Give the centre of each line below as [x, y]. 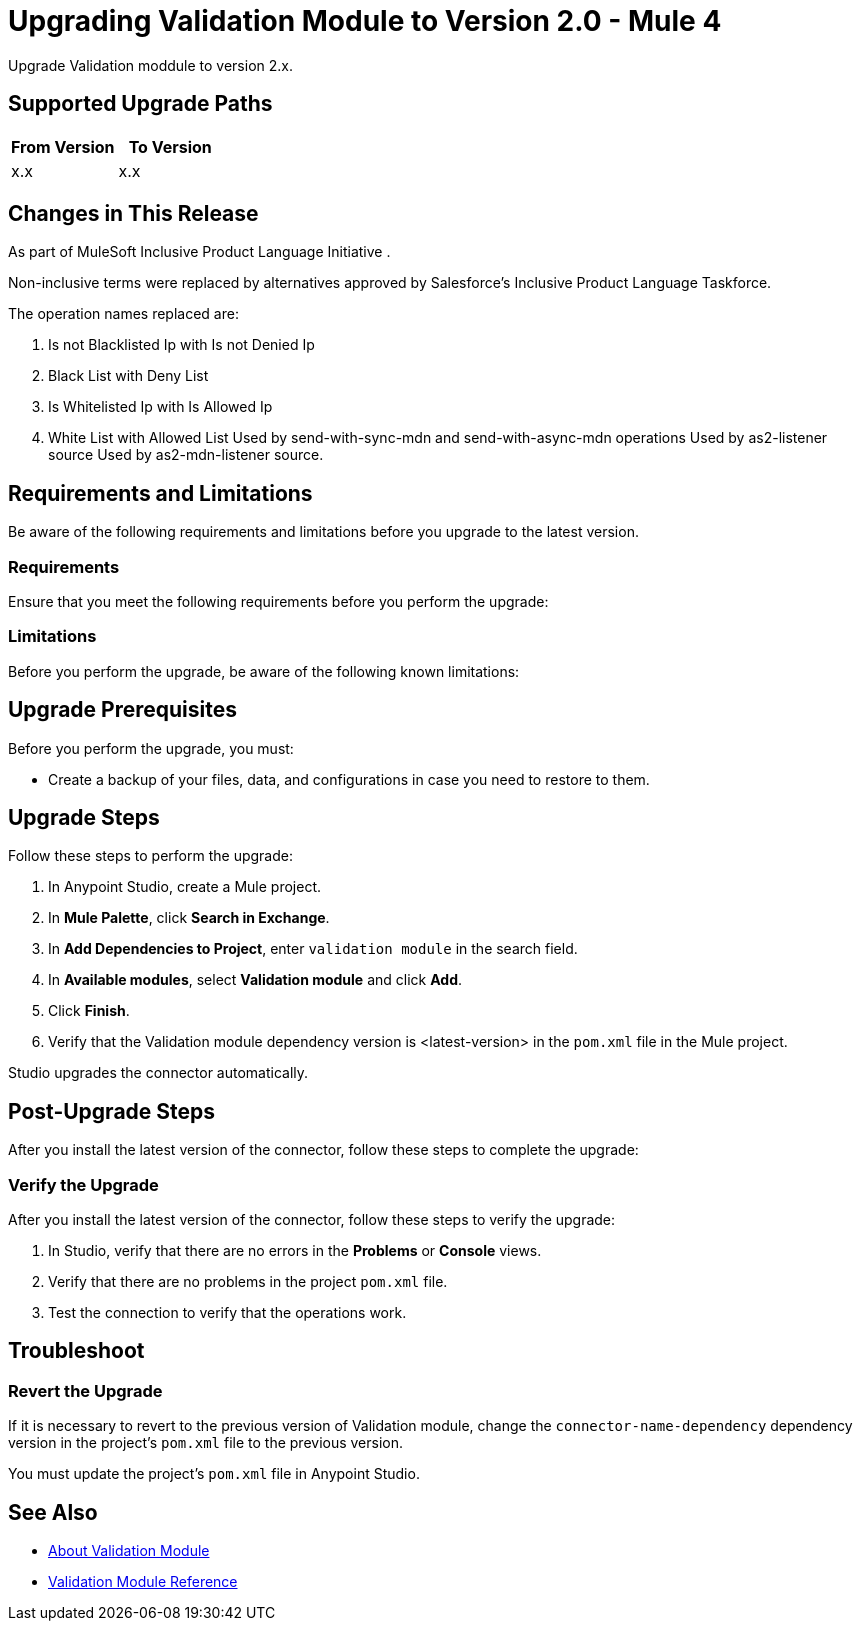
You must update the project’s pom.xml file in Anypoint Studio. [214, 1474]
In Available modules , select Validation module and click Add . [255, 980]
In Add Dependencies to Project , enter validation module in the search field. [313, 949]
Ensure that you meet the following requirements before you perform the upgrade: [278, 602]
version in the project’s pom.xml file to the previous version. [206, 1443]
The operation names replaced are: [123, 314]
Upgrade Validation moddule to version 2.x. [150, 65]
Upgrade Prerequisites [122, 710]
